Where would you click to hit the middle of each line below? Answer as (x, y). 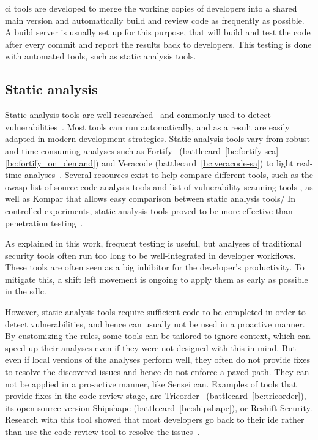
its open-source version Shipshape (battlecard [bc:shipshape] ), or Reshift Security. (159, 407)
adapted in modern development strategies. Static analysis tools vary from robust (157, 139)
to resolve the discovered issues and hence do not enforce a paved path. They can (157, 372)
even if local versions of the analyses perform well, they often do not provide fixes (158, 360)
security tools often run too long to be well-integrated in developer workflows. (150, 255)
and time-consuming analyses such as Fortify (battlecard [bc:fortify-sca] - (143, 150)
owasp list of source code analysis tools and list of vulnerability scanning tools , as (159, 186)
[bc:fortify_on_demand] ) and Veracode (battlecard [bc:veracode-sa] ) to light (149, 162)
